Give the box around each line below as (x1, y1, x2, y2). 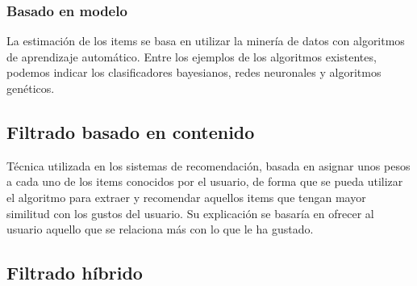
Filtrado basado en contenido (6, 119, 255, 144)
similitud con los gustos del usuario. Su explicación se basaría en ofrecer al (6, 204, 374, 221)
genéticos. (6, 80, 55, 96)
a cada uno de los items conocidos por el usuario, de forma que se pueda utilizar (6, 173, 403, 190)
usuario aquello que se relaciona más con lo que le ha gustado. (6, 221, 314, 238)
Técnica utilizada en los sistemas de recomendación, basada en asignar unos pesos (6, 157, 411, 174)
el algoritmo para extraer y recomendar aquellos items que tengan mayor (6, 188, 366, 205)
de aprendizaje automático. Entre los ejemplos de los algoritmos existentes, (6, 48, 377, 65)
